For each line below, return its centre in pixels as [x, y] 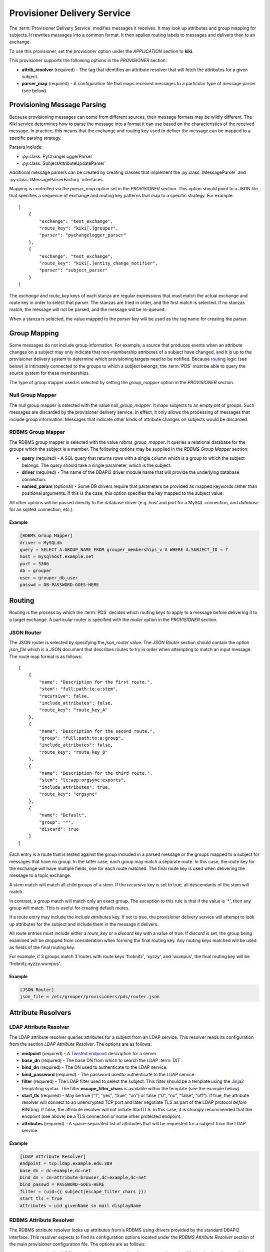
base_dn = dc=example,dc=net [55, 1170]
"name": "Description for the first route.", [96, 682]
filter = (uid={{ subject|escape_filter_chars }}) [83, 1191]
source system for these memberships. [49, 373]
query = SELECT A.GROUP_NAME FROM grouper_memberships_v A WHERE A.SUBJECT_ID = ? [124, 549]
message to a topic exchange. [40, 875]
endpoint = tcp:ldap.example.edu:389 [66, 1164]
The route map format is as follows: [46, 657]
